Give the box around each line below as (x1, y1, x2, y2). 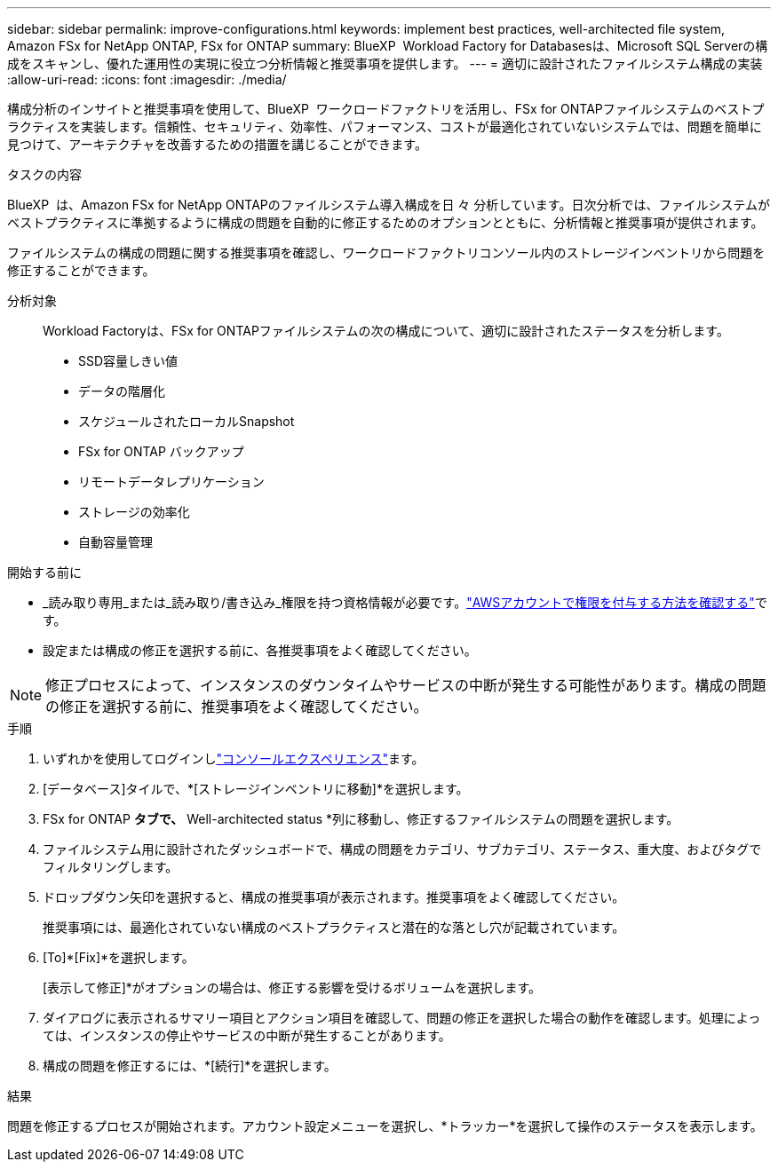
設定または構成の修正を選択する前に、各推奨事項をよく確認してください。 (43, 643, 477, 658)
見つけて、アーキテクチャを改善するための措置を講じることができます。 (7, 137, 427, 152)
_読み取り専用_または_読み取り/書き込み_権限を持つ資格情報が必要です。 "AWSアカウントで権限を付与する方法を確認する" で (43, 595, 767, 610)
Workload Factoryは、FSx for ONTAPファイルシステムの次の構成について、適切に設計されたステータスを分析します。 (43, 323, 729, 338)
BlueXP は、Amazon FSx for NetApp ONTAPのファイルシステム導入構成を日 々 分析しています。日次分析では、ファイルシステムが (7, 197, 771, 212)
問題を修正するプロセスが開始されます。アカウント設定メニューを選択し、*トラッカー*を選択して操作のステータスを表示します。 (7, 1118, 763, 1133)
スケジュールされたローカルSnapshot (78, 414, 295, 429)
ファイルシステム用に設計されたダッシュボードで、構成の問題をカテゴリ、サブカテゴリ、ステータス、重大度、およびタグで (43, 841, 762, 857)
